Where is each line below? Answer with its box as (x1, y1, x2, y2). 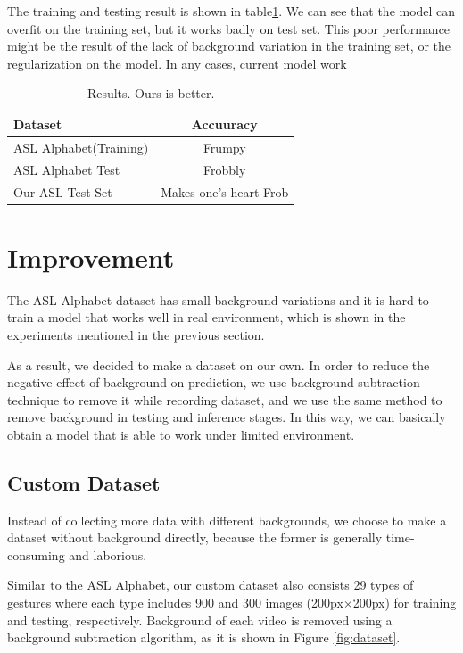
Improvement (7, 238, 175, 275)
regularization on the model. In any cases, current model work (7, 54, 347, 72)
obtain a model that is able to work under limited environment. (7, 425, 355, 443)
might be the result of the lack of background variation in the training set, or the (7, 37, 451, 55)
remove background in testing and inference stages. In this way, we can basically (7, 408, 446, 426)
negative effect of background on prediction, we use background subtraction (7, 373, 420, 392)
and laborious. (69, 545, 147, 564)
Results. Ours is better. (87, 84, 215, 103)
